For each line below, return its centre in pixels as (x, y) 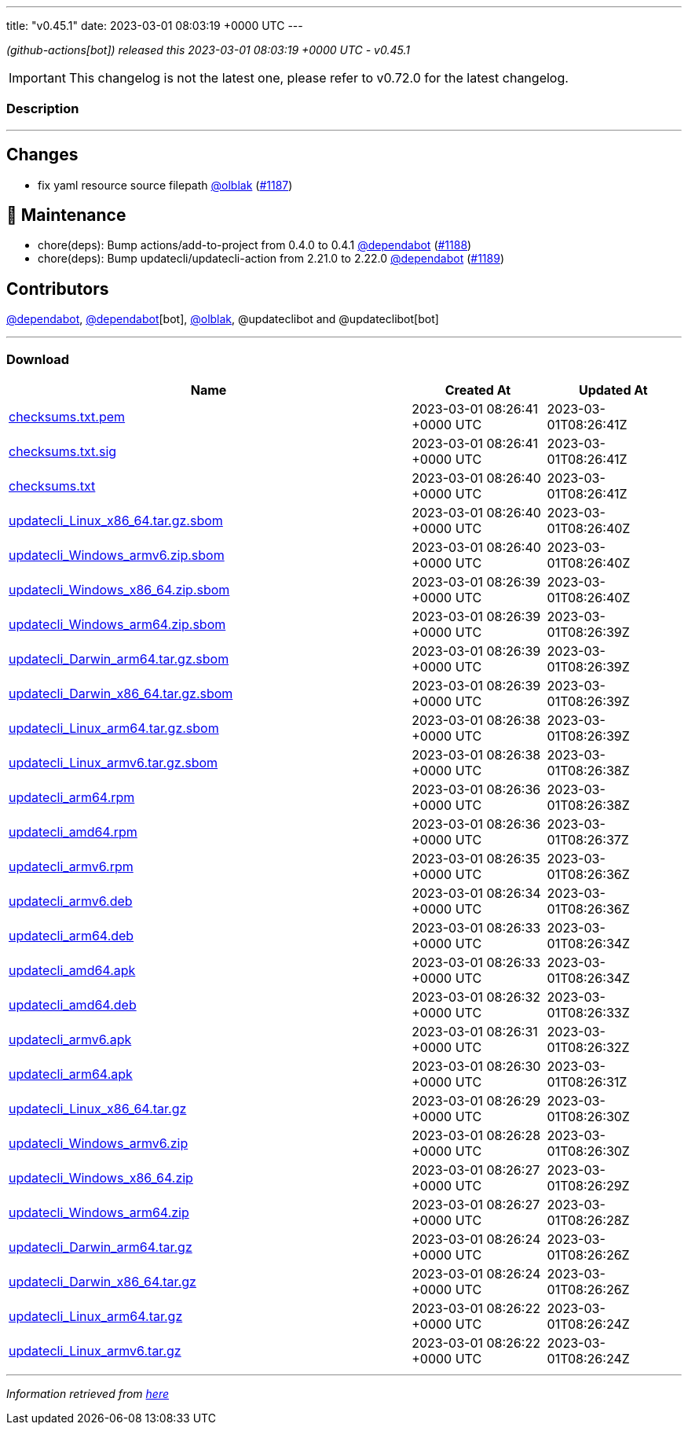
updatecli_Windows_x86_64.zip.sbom (119, 590)
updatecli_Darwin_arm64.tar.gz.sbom (119, 659)
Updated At (613, 390)
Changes (42, 155)
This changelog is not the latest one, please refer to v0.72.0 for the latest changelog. (318, 78)
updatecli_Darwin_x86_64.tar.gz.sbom (121, 694)
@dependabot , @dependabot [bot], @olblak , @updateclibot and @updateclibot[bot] (223, 319)
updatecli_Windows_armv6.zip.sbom (117, 555)
